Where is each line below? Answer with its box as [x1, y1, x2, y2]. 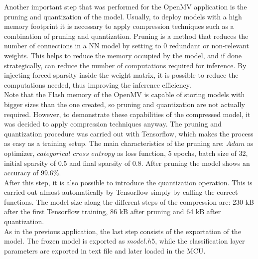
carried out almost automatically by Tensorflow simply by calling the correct [4, 187, 238, 197]
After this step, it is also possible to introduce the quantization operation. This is [4, 177, 253, 187]
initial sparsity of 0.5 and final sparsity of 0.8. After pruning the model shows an [4, 157, 250, 168]
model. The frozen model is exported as [4, 236, 125, 246]
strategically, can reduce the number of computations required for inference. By [4, 60, 247, 70]
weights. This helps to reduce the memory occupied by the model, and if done [4, 50, 242, 60]
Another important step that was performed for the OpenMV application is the [4, 1, 247, 11]
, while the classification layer [155, 236, 245, 246]
